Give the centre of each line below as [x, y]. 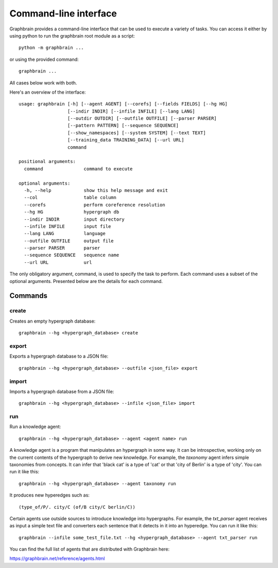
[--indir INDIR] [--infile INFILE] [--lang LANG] [131, 111]
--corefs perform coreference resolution [95, 205]
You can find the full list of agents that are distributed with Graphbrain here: [90, 549]
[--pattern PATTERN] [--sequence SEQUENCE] [123, 126]
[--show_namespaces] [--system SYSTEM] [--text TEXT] [136, 133]
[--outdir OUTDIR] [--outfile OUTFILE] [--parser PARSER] [142, 119]
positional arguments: [47, 162]
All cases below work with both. [43, 83]
